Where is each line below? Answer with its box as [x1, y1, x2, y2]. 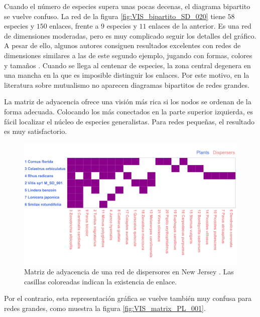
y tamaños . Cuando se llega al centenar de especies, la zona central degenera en [4, 60, 251, 70]
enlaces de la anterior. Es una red [149, 21, 251, 31]
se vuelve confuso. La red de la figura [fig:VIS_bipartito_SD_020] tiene [4, 11, 225, 21]
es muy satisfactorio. [4, 126, 67, 136]
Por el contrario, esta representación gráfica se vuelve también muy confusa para [4, 293, 252, 303]
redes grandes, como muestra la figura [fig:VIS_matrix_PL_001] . [4, 302, 206, 313]
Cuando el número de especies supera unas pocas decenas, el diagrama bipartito [4, 1, 250, 11]
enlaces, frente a [49, 21, 99, 31]
